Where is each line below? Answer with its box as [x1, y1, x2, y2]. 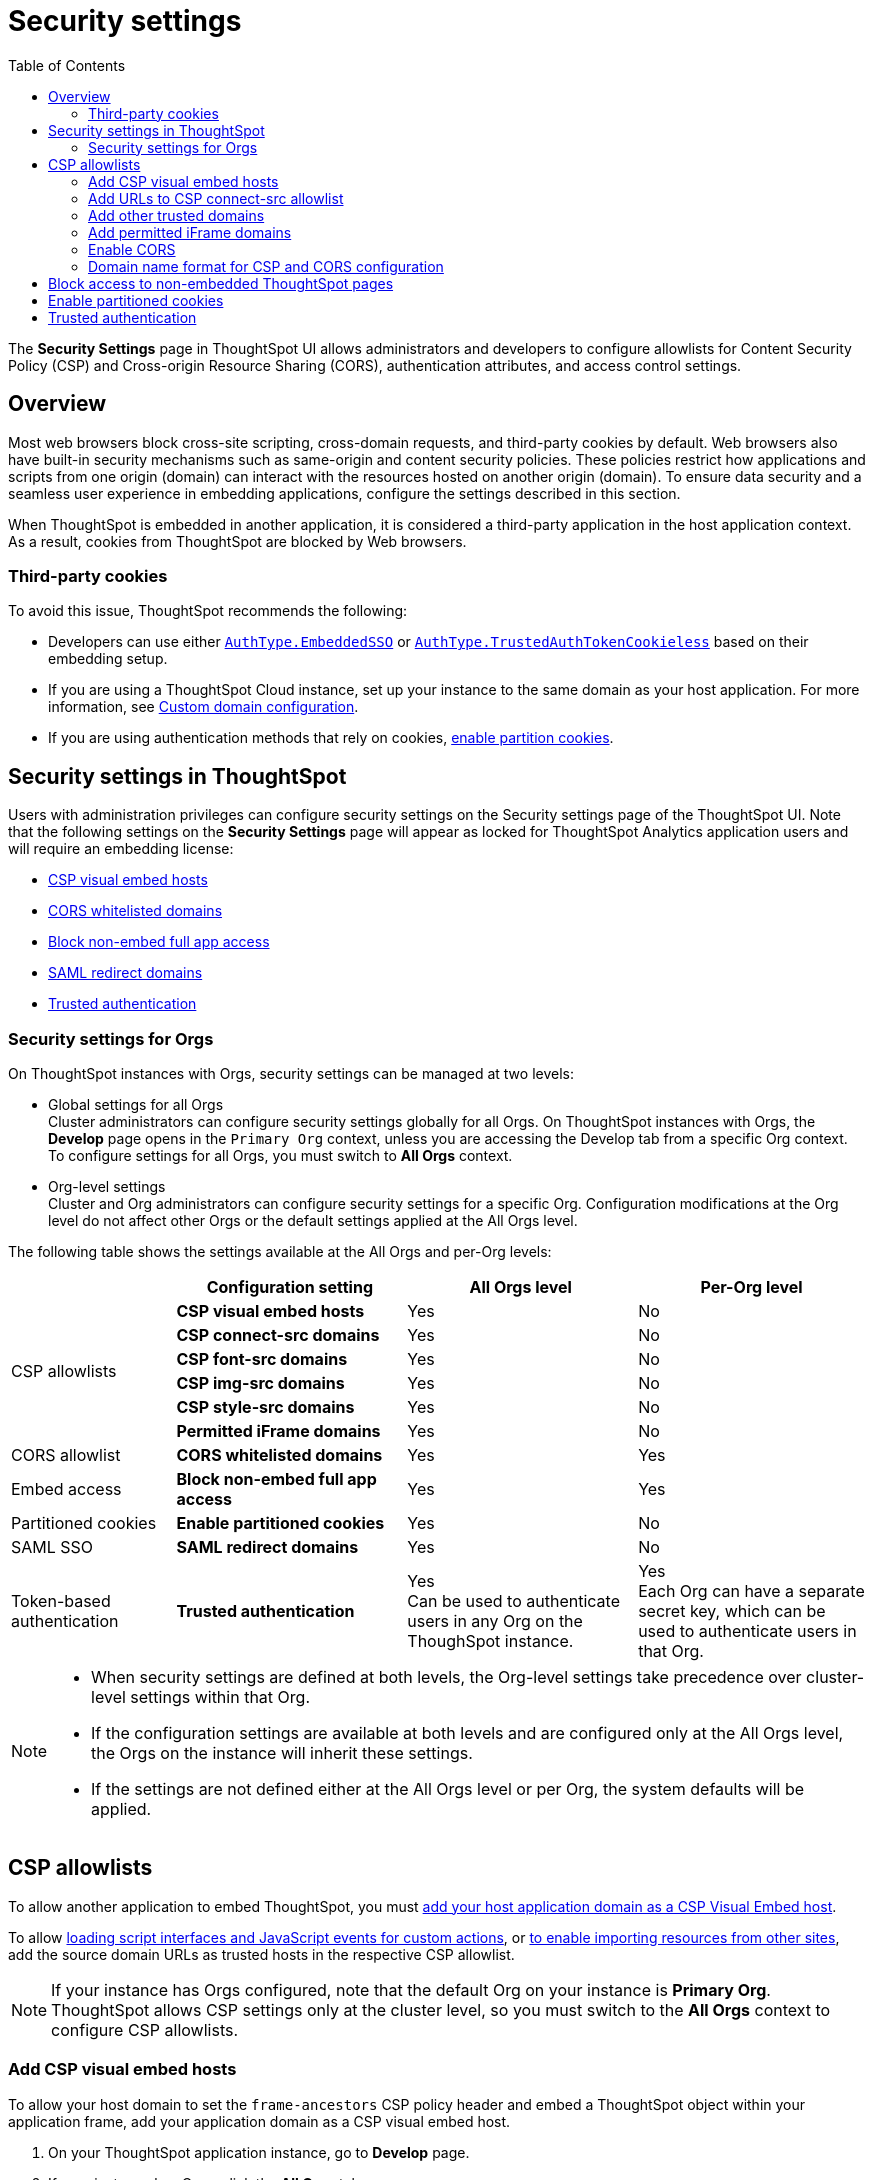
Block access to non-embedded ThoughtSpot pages [48, 274, 394, 292]
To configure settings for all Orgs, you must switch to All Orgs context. [48, 1146, 513, 1164]
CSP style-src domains [176, 1396, 355, 1417]
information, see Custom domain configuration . [48, 698, 359, 716]
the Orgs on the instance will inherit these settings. [91, 1742, 473, 1763]
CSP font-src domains [176, 1348, 348, 1369]
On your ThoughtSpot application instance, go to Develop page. [48, 2143, 470, 2161]
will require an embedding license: [8, 840, 234, 858]
